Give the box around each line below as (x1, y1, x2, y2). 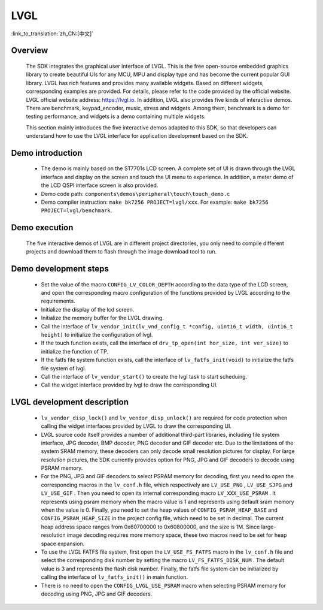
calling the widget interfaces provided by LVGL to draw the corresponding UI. (41, 422, 231, 430)
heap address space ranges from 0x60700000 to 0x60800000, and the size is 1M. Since (41, 523, 260, 530)
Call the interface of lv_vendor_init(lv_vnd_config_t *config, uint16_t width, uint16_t (41, 322, 293, 330)
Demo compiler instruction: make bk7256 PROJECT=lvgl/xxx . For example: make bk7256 (41, 198, 269, 206)
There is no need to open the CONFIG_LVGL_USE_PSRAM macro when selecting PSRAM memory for (41, 582, 287, 589)
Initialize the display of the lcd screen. (41, 306, 135, 313)
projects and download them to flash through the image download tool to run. (26, 248, 217, 255)
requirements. (41, 297, 76, 305)
